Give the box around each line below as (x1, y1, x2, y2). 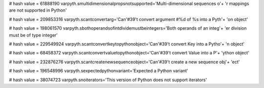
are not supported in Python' (9, 7, 67, 13)
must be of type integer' (9, 32, 58, 38)
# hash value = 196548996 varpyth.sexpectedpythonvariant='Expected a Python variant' (9, 68, 188, 74)
